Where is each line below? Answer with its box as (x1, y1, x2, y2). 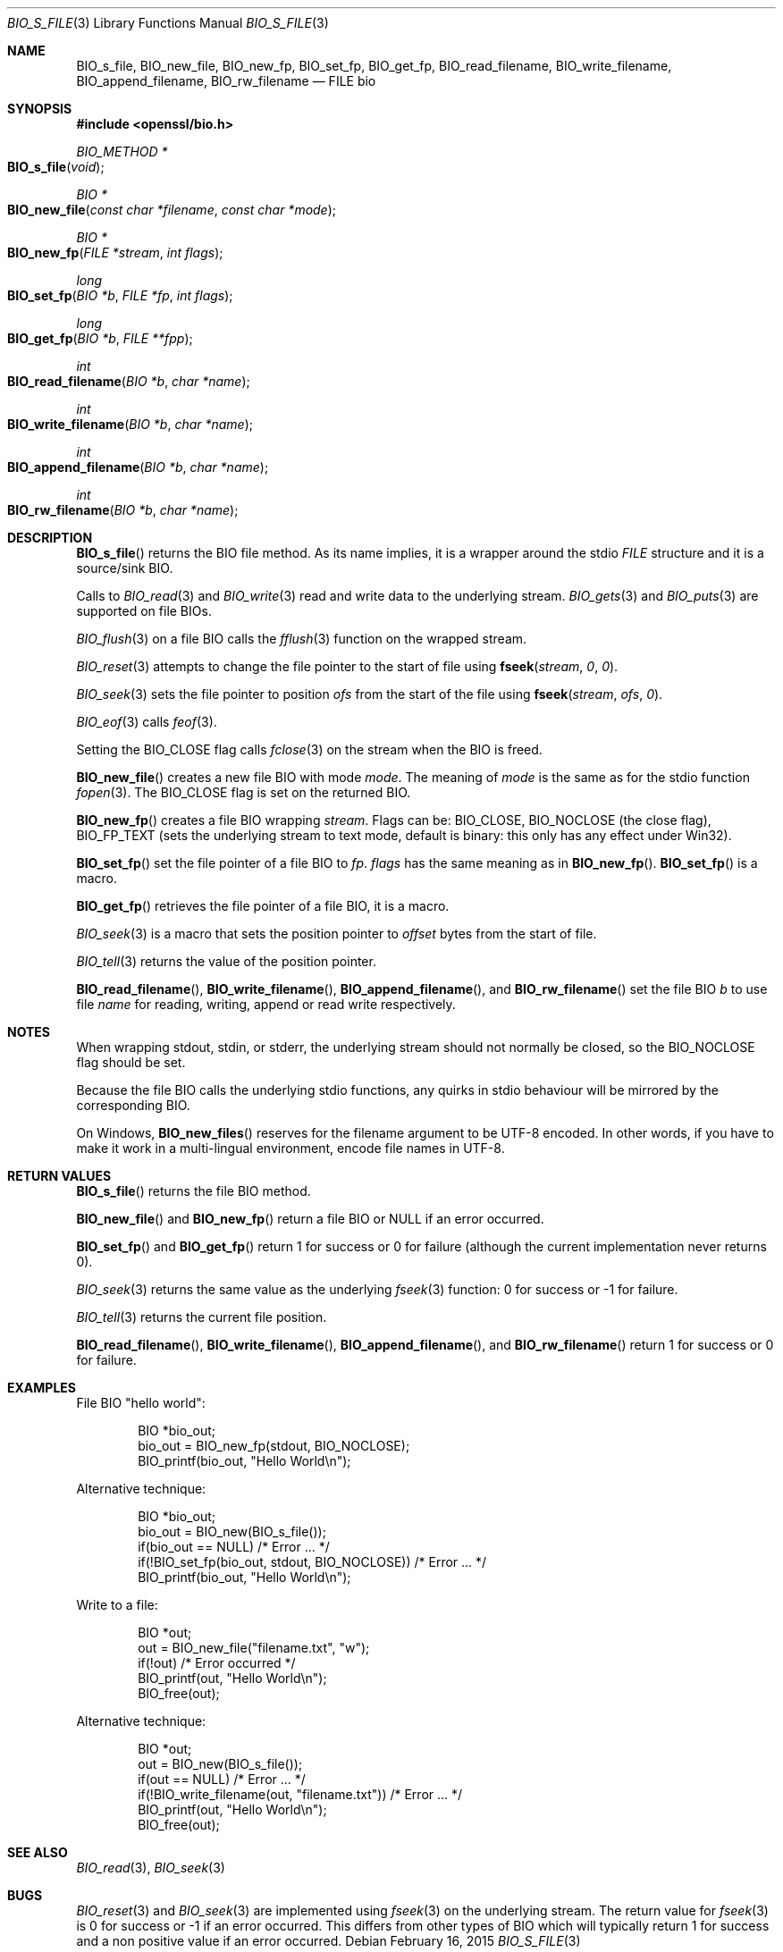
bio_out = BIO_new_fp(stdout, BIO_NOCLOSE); (138, 1438, 410, 1453)
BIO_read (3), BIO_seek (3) (76, 1860, 225, 1875)
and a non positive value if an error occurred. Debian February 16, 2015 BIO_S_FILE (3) (76, 1933, 581, 1948)
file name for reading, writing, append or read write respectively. (76, 997, 456, 1012)
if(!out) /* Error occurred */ (138, 1655, 296, 1670)
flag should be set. (76, 1055, 186, 1070)
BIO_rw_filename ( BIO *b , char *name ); (7, 502, 239, 517)
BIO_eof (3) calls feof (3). (76, 714, 217, 729)
